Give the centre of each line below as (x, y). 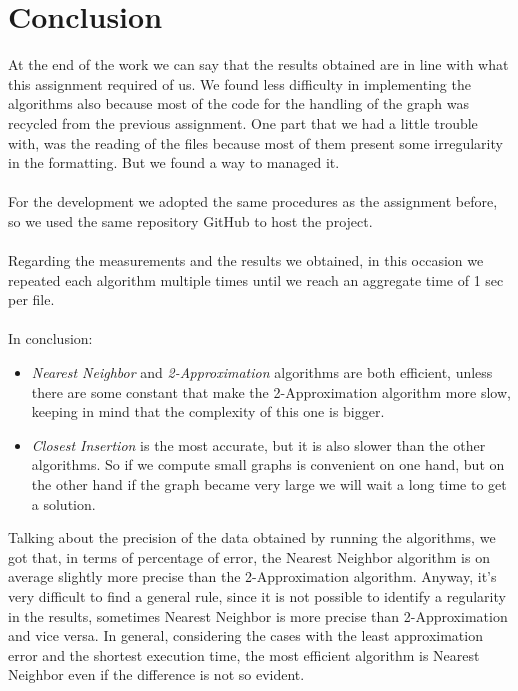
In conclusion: (50, 338)
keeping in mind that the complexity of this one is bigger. (208, 411)
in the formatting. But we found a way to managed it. (174, 162)
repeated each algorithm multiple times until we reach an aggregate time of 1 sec (256, 279)
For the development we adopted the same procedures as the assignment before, (253, 201)
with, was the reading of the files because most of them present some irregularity (255, 142)
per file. (31, 299)
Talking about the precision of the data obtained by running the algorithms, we (252, 537)
